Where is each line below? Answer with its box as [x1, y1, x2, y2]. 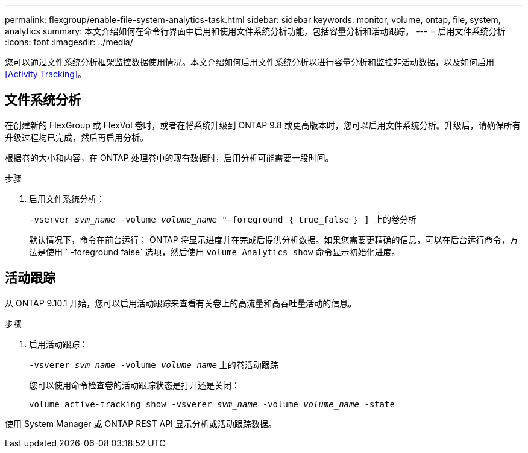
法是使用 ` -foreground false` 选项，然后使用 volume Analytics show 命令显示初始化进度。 [29, 246, 400, 257]
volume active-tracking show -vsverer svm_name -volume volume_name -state [29, 399, 395, 409]
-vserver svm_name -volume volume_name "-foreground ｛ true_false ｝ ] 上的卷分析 [29, 214, 417, 224]
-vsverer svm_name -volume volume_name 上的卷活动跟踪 [29, 359, 278, 370]
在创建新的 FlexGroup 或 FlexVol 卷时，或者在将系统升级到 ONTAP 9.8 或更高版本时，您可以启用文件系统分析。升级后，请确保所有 [5, 119, 521, 130]
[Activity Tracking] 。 [5, 69, 87, 79]
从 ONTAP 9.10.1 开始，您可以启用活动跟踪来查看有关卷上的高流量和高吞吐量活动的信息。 [5, 297, 357, 308]
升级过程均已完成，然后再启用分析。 [5, 131, 148, 142]
